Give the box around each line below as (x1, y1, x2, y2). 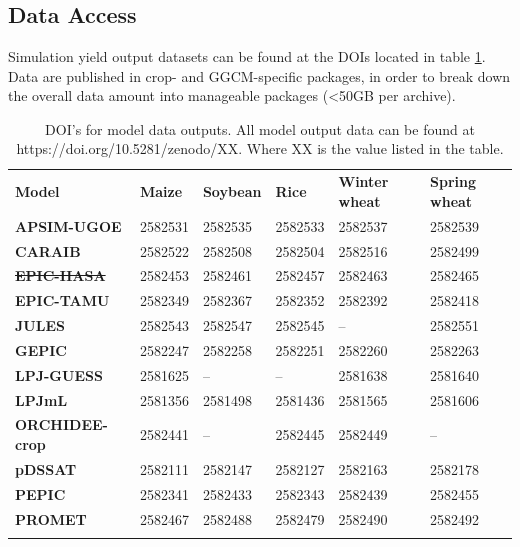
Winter (338, 171, 389, 192)
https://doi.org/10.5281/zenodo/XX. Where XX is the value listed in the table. (16, 138, 504, 159)
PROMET (15, 508, 87, 529)
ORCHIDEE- (15, 414, 108, 435)
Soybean (202, 181, 262, 202)
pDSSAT (15, 458, 77, 479)
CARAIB (15, 240, 81, 261)
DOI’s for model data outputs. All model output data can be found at (45, 118, 475, 139)
